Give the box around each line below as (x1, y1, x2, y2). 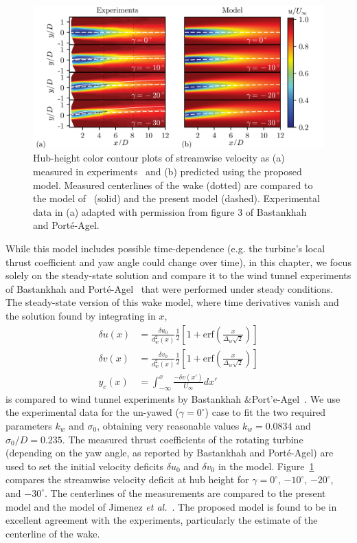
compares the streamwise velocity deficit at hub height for (5, 472, 249, 487)
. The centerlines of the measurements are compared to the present (44, 485, 326, 500)
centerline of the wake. (5, 526, 100, 540)
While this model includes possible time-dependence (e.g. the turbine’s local (5, 241, 325, 256)
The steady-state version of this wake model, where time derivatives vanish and (5, 295, 339, 309)
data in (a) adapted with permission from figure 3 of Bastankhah (33, 204, 307, 219)
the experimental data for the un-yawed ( (5, 405, 179, 419)
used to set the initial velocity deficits (5, 458, 164, 473)
